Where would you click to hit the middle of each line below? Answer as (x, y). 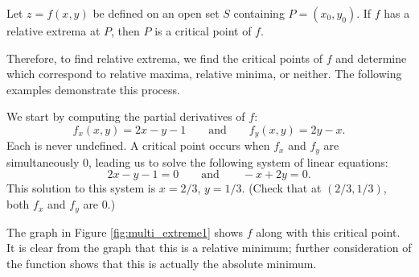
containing (259, 13)
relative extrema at (53, 31)
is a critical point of (203, 31)
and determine (371, 58)
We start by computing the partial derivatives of (126, 116)
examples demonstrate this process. (93, 89)
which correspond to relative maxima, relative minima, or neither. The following (204, 74)
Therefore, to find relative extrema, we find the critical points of (165, 58)
